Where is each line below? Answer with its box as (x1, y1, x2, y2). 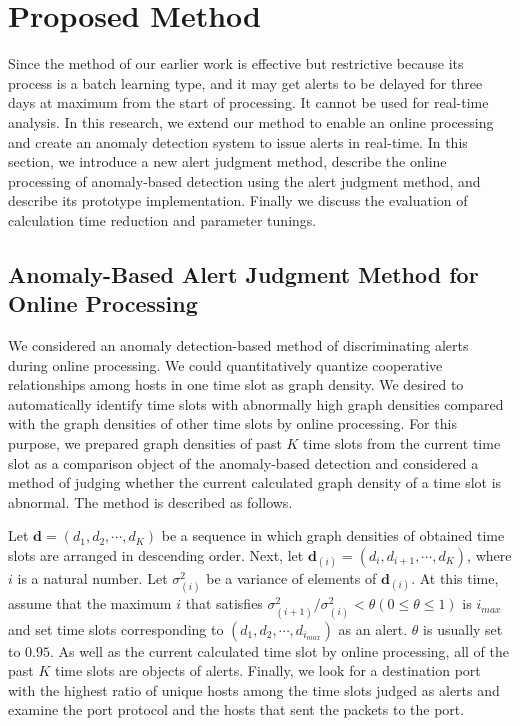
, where (467, 545, 512, 565)
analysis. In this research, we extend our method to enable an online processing (8, 111, 494, 132)
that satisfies (185, 593, 263, 614)
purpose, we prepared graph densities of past (8, 433, 282, 454)
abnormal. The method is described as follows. (8, 491, 293, 512)
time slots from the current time (303, 433, 501, 454)
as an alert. (338, 618, 408, 639)
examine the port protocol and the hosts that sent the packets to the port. (8, 699, 465, 720)
